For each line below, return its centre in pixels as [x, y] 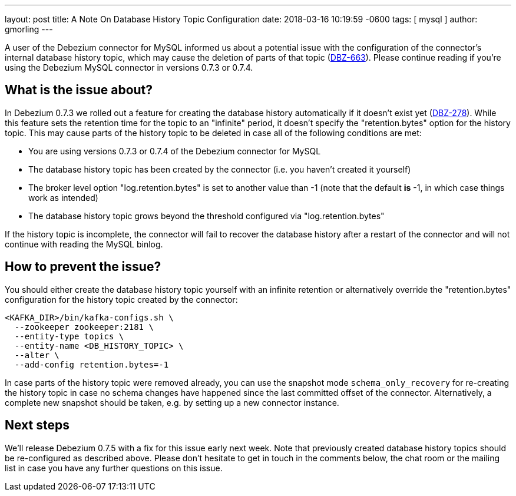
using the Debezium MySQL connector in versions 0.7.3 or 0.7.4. [129, 67]
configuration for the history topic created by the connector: [121, 299]
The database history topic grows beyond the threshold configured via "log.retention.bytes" [206, 216]
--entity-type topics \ [69, 336]
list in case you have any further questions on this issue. [114, 468]
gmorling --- [29, 29]
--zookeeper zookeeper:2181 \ [84, 327]
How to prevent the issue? [83, 267]
